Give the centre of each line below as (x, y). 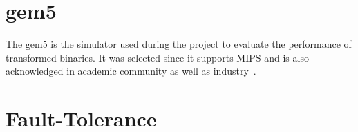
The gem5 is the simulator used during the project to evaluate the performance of (179, 44)
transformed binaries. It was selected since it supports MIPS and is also (157, 57)
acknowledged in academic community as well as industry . (131, 71)
